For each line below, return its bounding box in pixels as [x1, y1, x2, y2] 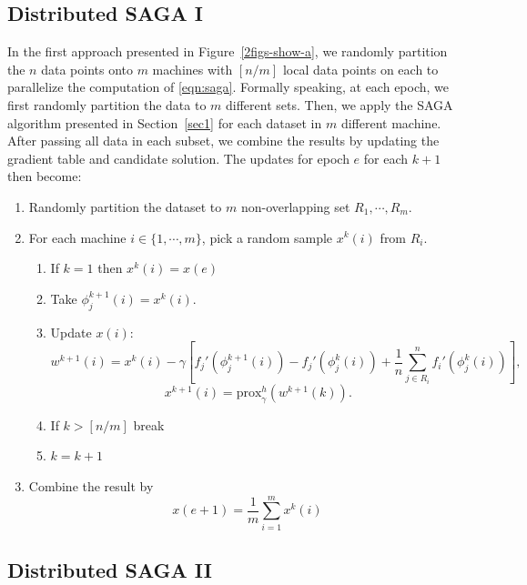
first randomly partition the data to [7, 95, 207, 114]
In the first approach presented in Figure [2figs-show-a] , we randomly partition [7, 42, 448, 61]
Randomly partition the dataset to [28, 197, 222, 216]
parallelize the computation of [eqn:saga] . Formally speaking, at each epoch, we [7, 77, 450, 96]
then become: [7, 166, 82, 186]
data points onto [41, 59, 133, 78]
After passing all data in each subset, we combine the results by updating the [7, 131, 440, 150]
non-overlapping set [240, 197, 350, 216]
